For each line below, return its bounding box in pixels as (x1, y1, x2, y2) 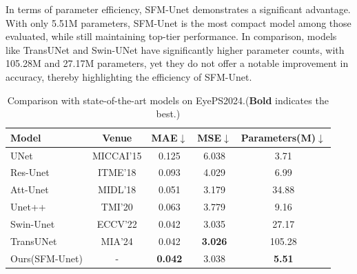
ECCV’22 (96, 216, 137, 231)
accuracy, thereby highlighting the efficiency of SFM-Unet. (6, 69, 252, 84)
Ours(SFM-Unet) (10, 251, 83, 265)
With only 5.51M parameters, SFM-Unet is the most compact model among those (6, 15, 351, 30)
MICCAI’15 (92, 148, 142, 162)
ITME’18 (98, 165, 136, 179)
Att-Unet (10, 182, 49, 197)
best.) (156, 106, 181, 121)
